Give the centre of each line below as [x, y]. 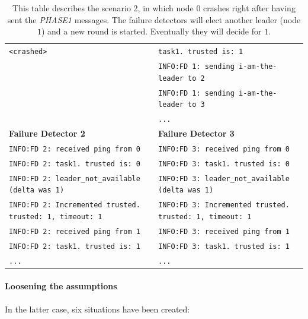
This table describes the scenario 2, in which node [103, 8]
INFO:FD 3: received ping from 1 [224, 231]
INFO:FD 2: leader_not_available [75, 179]
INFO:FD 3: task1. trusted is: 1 [224, 246]
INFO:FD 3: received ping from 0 [224, 149]
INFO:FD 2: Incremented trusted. [75, 205]
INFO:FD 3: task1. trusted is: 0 [224, 164]
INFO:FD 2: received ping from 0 [75, 149]
